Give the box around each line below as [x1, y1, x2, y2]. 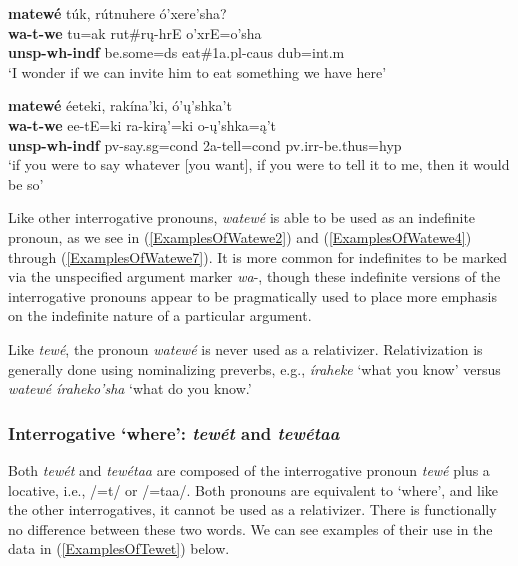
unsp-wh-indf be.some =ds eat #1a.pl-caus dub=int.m [8, 42, 345, 63]
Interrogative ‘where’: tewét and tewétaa [8, 420, 340, 445]
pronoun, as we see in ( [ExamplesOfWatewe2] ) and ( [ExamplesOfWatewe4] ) [8, 226, 472, 247]
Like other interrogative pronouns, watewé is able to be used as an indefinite [8, 207, 476, 228]
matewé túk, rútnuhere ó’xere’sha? [8, 3, 227, 23]
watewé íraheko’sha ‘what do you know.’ [8, 378, 252, 399]
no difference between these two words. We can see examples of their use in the [8, 518, 493, 539]
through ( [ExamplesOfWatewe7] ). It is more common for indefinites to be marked [8, 246, 508, 267]
